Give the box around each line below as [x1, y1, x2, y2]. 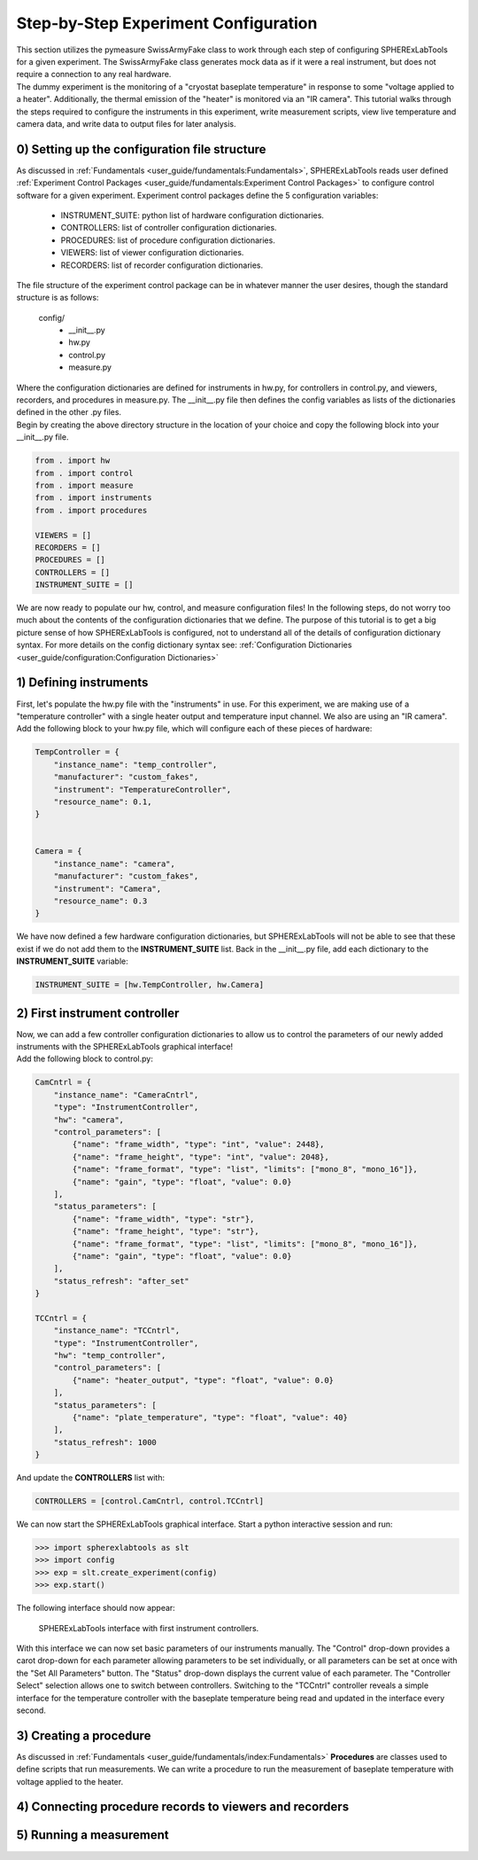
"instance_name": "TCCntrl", [53, 1325, 181, 1336]
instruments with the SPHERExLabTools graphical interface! [16, 1042, 234, 1052]
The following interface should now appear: [16, 1603, 176, 1614]
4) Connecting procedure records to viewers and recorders [16, 1800, 350, 1815]
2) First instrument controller [16, 1005, 180, 1020]
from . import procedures [35, 505, 148, 515]
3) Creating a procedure [16, 1728, 151, 1743]
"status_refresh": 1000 [53, 1437, 157, 1447]
